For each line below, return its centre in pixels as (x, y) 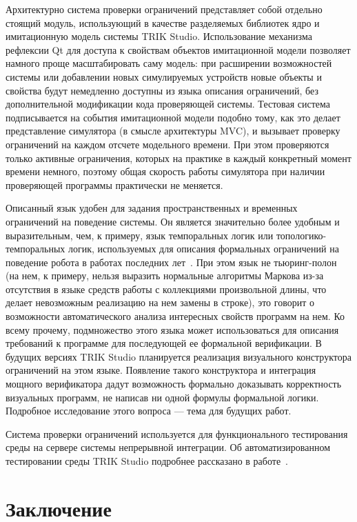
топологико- (301, 235)
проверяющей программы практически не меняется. (114, 184)
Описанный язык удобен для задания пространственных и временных (152, 208)
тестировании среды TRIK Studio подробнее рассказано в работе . (147, 461)
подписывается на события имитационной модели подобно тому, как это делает (173, 117)
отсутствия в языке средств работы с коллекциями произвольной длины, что (166, 289)
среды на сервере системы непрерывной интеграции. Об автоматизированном (168, 447)
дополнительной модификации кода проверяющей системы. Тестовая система (168, 104)
